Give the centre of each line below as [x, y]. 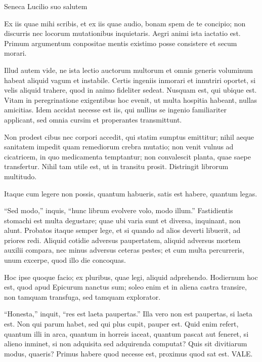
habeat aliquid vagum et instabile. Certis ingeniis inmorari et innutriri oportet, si [130, 80]
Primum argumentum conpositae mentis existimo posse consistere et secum [121, 43]
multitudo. [20, 176]
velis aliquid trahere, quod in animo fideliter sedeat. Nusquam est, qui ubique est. [130, 90]
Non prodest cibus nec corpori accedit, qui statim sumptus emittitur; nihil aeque [129, 136]
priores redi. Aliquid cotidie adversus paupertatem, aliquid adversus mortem [122, 240]
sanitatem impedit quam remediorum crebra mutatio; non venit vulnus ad [119, 147]
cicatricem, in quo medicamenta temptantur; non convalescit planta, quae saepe [127, 156]
